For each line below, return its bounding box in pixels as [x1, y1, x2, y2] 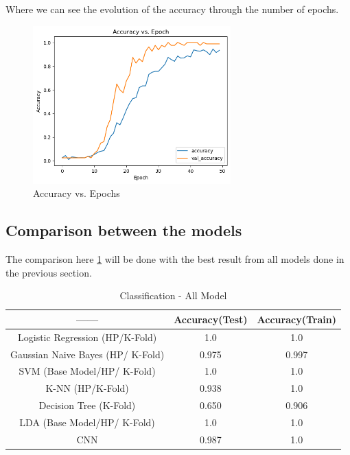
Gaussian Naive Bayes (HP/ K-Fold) [10, 347, 165, 361]
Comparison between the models [5, 220, 242, 241]
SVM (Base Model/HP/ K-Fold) [19, 364, 156, 378]
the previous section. [5, 265, 92, 279]
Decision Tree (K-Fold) [38, 398, 136, 412]
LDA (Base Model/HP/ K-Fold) [19, 415, 155, 429]
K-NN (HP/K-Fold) [45, 381, 129, 395]
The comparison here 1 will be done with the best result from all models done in [5, 252, 345, 266]
